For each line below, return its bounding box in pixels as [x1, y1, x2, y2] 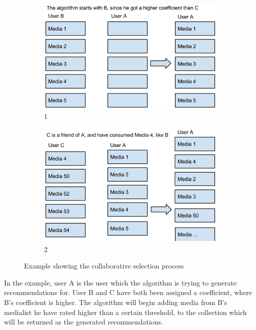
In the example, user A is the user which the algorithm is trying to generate [4, 277, 237, 287]
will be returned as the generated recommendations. [4, 316, 163, 327]
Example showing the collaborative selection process [24, 260, 184, 271]
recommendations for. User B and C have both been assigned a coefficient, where [4, 287, 252, 297]
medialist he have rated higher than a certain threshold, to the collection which [4, 306, 247, 317]
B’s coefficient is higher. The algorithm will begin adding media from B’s [4, 296, 227, 307]
